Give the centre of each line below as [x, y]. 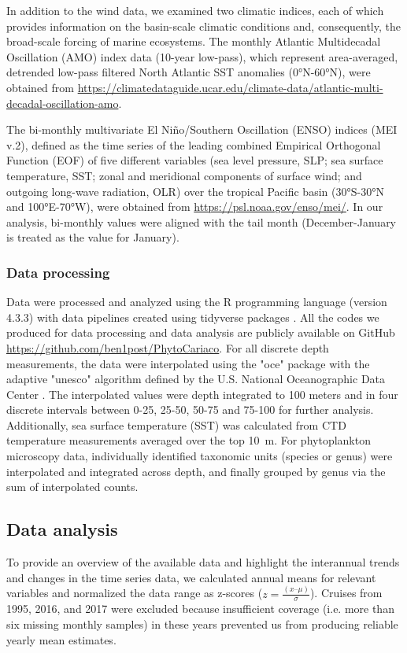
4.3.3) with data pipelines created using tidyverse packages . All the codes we [193, 317]
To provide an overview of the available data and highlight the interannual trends [203, 562]
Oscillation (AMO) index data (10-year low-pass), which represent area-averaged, [202, 56]
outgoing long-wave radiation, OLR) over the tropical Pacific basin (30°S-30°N [195, 191]
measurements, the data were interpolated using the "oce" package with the [188, 363]
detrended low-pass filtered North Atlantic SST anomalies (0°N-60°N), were [189, 72]
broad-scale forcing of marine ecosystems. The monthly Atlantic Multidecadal [194, 41]
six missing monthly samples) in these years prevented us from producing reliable [202, 623]
